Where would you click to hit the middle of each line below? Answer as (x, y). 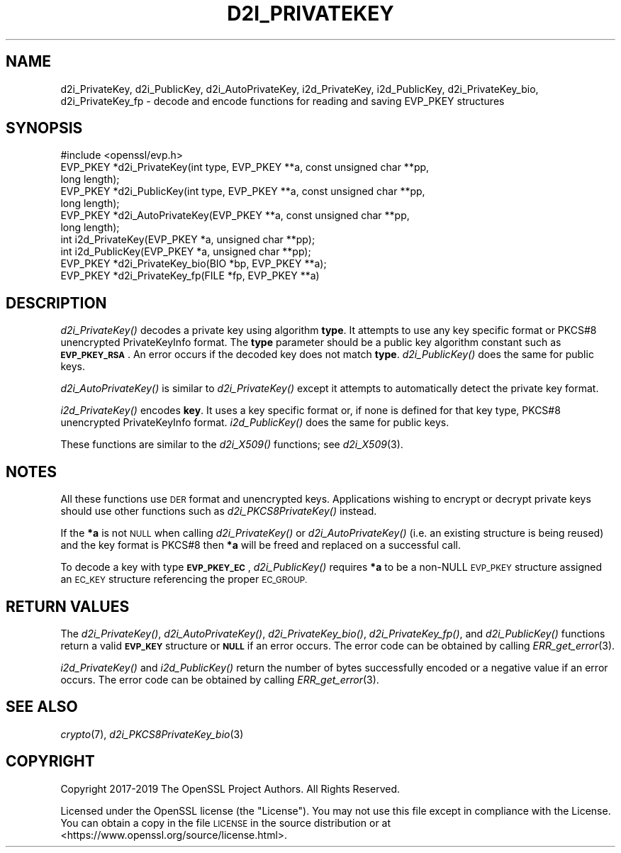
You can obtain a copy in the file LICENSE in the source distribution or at (226, 823)
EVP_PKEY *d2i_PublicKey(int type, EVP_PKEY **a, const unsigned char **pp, (243, 191)
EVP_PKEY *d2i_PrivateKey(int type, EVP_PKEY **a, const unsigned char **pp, (245, 167)
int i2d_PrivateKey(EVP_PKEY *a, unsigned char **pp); (188, 240)
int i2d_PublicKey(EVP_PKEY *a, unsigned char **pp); (186, 252)
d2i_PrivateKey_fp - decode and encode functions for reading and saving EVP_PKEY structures (282, 101)
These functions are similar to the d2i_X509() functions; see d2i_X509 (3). (232, 445)
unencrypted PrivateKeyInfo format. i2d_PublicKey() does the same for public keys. (255, 423)
